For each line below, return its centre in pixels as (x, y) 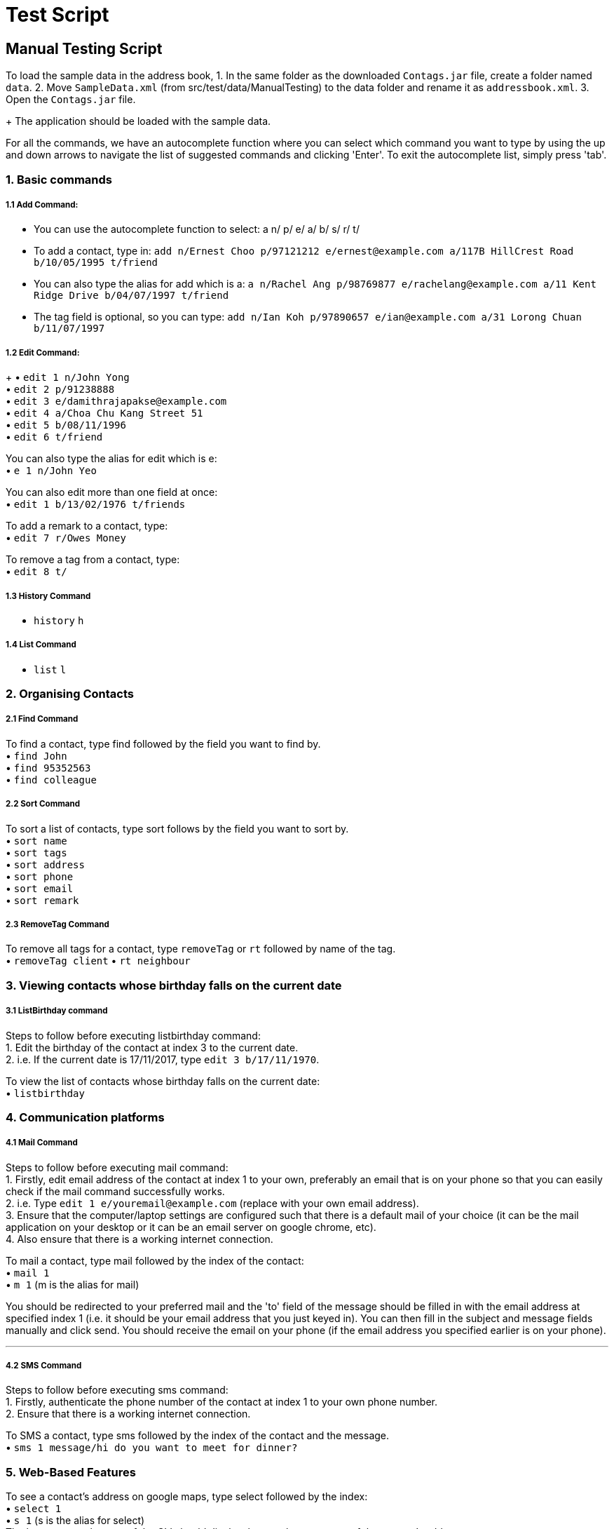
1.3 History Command (48, 596)
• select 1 (34, 1509)
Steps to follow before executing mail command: (117, 1167)
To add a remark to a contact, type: (87, 526)
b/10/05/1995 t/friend (96, 263)
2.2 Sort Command (43, 804)
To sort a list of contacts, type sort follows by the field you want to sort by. (177, 828)
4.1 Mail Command (42, 1143)
